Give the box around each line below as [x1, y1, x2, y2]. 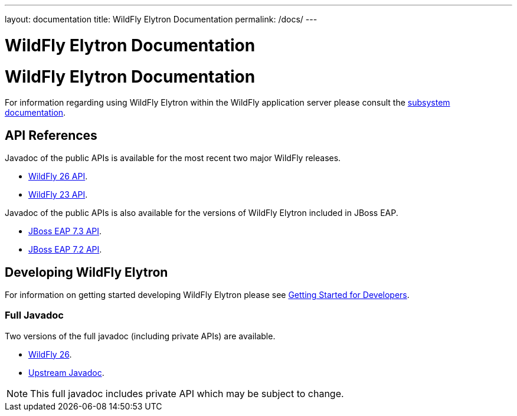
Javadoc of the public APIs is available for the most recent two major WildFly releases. [5, 153, 341, 163]
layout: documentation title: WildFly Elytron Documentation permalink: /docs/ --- [5, 14, 318, 24]
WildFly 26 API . [28, 171, 88, 182]
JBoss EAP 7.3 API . [28, 226, 102, 237]
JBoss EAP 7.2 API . [28, 244, 102, 255]
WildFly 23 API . [28, 189, 88, 200]
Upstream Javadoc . [28, 367, 104, 378]
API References [5, 127, 97, 143]
